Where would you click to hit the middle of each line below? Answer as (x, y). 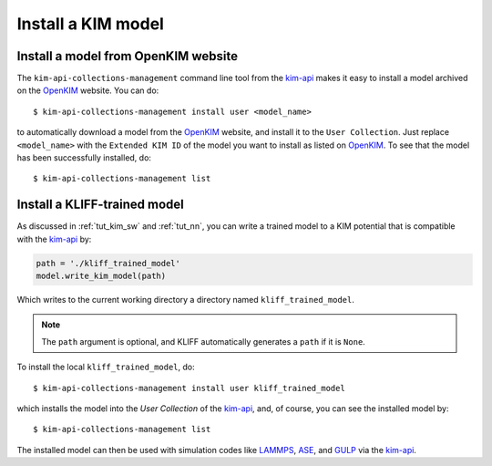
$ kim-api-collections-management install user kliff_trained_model (189, 388)
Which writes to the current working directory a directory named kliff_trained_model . (185, 300)
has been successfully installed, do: (84, 158)
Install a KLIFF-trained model (100, 205)
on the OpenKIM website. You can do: (88, 90)
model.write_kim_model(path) (101, 276)
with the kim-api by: (54, 239)
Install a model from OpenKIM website (128, 56)
